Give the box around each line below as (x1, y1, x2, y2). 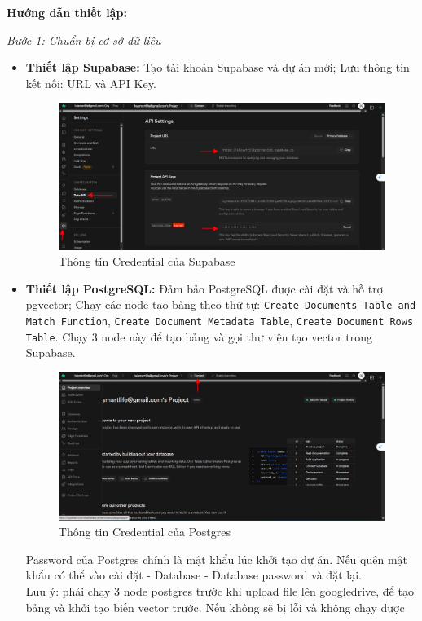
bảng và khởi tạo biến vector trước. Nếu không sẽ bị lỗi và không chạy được (25, 598, 405, 615)
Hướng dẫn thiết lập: (7, 4, 127, 20)
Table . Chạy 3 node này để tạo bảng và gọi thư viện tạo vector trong (25, 328, 372, 345)
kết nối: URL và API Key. (25, 74, 156, 91)
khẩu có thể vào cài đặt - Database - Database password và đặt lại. (25, 566, 362, 584)
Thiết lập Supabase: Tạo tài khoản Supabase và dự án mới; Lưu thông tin (25, 59, 410, 76)
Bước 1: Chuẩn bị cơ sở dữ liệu (7, 31, 161, 48)
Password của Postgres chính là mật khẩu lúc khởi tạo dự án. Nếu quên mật (25, 550, 408, 567)
